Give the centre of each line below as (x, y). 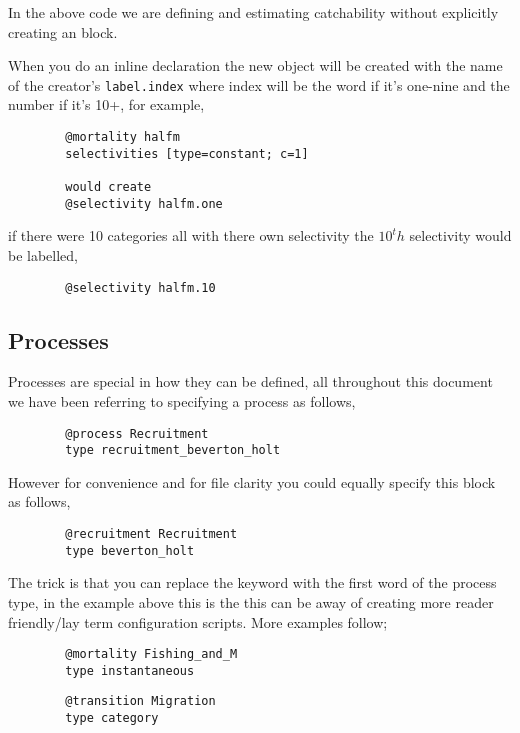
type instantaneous (130, 670)
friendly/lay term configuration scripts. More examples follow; (198, 621)
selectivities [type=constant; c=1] (187, 153)
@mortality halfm (122, 137)
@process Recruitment (137, 433)
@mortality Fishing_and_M (151, 654)
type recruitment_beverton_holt (173, 450)
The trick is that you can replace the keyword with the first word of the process (252, 582)
